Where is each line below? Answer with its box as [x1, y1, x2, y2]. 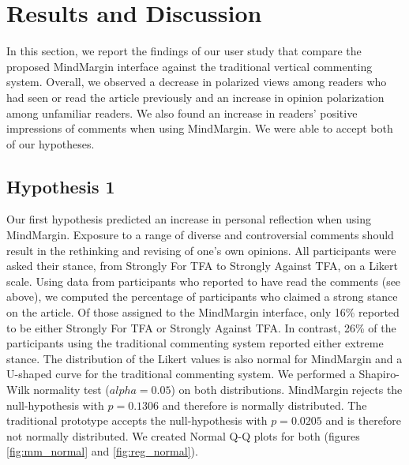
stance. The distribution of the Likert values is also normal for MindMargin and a [6, 350, 403, 366]
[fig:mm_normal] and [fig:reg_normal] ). [6, 443, 198, 459]
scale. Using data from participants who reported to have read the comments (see [6, 272, 401, 289]
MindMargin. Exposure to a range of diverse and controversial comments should [6, 227, 394, 243]
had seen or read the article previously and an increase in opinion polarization [6, 88, 385, 105]
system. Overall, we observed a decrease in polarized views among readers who [6, 73, 387, 90]
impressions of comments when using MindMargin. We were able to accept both [6, 120, 393, 137]
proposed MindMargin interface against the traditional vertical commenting [6, 58, 373, 74]
